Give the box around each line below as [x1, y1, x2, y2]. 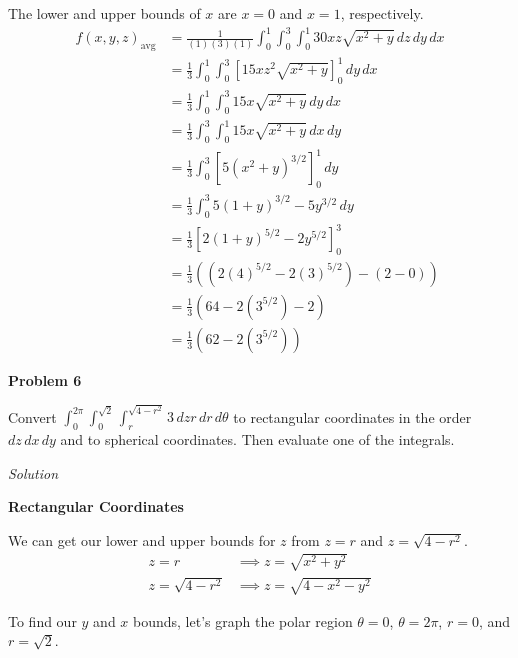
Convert [8, 406, 57, 427]
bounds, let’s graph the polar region [133, 610, 353, 631]
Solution [8, 462, 59, 483]
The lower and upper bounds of [8, 3, 201, 23]
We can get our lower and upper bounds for [8, 529, 276, 550]
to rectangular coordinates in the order [233, 406, 472, 427]
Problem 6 [8, 369, 82, 390]
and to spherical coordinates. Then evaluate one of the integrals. [60, 428, 455, 449]
